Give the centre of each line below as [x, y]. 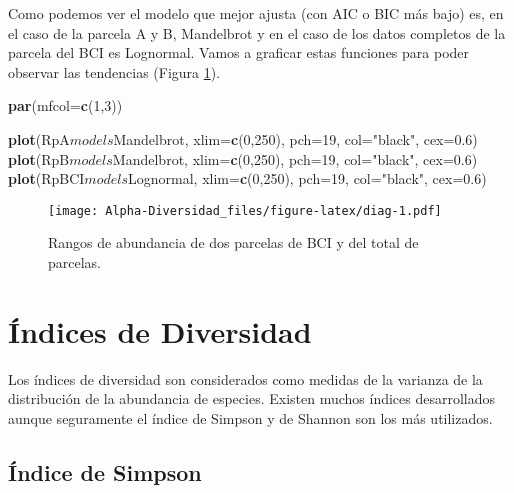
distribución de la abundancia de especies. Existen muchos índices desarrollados [252, 398]
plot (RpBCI [46, 178]
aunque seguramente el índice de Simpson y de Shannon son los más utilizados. [250, 417]
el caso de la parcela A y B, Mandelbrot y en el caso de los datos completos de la [257, 32]
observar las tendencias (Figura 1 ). [114, 71]
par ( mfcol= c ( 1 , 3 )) [65, 105]
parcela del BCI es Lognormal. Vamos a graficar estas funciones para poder [239, 52]
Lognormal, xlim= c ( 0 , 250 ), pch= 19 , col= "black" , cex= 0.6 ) [307, 178]
